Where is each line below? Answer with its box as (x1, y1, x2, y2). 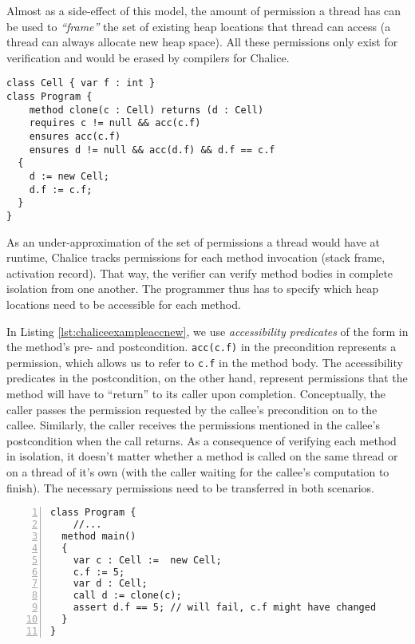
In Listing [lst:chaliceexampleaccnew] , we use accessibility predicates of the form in (6, 322, 409, 339)
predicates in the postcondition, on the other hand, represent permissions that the (6, 369, 408, 386)
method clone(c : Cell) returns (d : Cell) (29, 104, 264, 116)
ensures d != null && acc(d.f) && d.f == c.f (29, 144, 275, 156)
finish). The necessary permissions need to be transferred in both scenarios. (6, 479, 374, 496)
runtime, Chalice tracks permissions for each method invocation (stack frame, (6, 249, 385, 266)
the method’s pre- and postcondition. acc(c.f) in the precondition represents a (6, 338, 397, 355)
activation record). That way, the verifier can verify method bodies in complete (6, 264, 393, 281)
